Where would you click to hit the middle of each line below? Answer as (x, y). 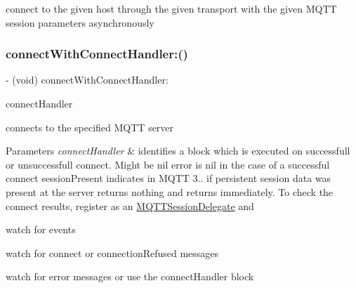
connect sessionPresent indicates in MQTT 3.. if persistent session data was (169, 178)
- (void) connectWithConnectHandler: (87, 80)
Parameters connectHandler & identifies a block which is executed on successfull (178, 151)
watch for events (41, 229)
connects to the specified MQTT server (90, 127)
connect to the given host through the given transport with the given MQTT (171, 8)
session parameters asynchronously (80, 22)
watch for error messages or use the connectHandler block (130, 276)
